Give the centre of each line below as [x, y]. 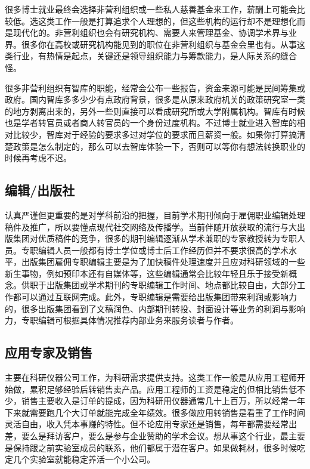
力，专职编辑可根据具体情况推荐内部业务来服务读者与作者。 [122, 320]
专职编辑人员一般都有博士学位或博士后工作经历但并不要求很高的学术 [155, 250]
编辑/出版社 [40, 190]
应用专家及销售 [49, 352]
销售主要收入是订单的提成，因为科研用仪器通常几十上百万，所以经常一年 [163, 401]
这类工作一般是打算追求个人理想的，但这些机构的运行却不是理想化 [167, 21]
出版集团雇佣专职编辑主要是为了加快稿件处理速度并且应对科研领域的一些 [163, 262]
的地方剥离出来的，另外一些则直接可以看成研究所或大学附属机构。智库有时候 [155, 111]
